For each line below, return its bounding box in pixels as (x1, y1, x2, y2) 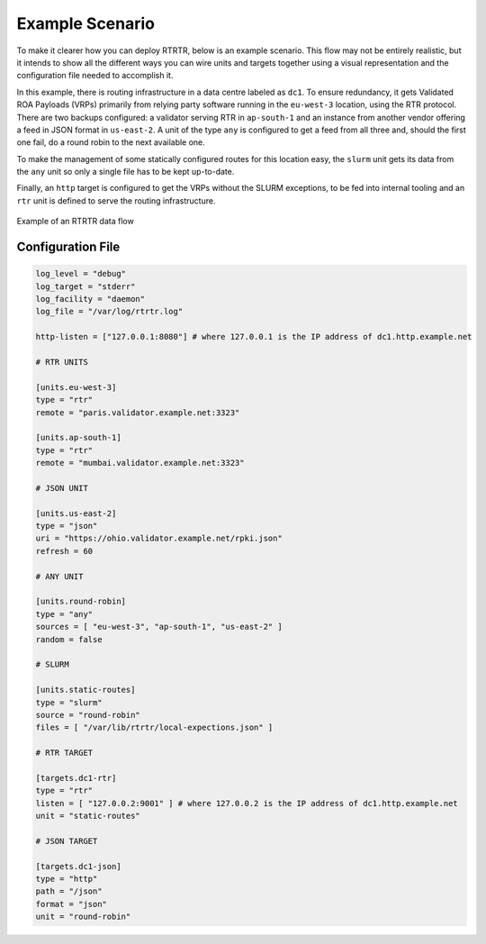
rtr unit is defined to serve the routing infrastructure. (16, 195, 216, 206)
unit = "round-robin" (35, 912, 131, 922)
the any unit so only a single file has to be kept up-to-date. (16, 167, 235, 177)
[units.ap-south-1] (35, 432, 121, 443)
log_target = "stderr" (35, 281, 136, 292)
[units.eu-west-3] (35, 382, 117, 392)
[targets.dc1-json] (35, 861, 121, 871)
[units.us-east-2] (35, 508, 117, 518)
